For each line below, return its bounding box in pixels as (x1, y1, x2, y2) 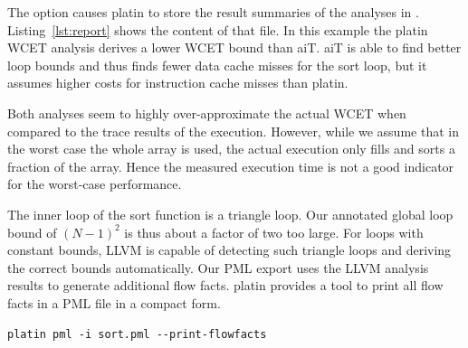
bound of (7, 222, 57, 241)
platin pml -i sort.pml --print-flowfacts (7, 327, 267, 341)
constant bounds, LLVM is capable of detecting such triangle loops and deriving (7, 240, 452, 259)
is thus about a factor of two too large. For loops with (124, 222, 424, 241)
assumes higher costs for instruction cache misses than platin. (7, 73, 349, 92)
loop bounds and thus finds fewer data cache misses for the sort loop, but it (7, 55, 427, 74)
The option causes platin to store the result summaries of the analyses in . (7, 3, 419, 21)
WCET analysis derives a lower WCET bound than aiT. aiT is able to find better (7, 38, 462, 57)
